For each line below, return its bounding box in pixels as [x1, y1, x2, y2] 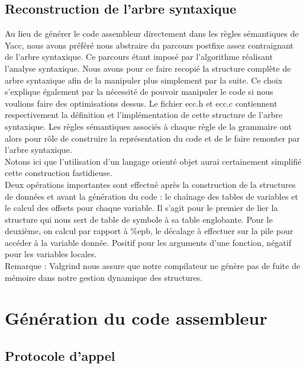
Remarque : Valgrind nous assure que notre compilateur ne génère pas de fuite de [5, 260, 300, 272]
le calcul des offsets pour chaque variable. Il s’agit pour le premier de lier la [5, 201, 278, 214]
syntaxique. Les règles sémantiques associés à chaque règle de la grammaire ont [5, 120, 292, 132]
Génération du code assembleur [5, 306, 268, 330]
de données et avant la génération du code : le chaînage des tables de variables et [5, 190, 298, 202]
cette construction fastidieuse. [5, 167, 112, 179]
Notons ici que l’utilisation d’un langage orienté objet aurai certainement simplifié [5, 155, 302, 167]
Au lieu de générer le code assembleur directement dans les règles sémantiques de [5, 27, 299, 40]
